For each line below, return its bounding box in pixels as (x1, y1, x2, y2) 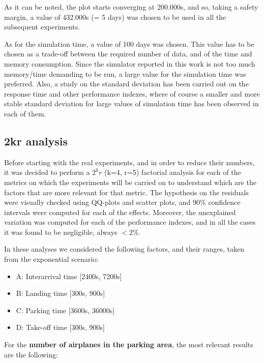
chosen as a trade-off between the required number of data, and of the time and (4, 48, 252, 59)
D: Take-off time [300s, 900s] (16, 322, 105, 332)
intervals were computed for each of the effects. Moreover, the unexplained (4, 206, 236, 217)
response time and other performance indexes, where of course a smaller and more (4, 88, 260, 99)
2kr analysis (4, 133, 68, 148)
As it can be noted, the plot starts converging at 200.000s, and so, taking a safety (4, 2, 258, 12)
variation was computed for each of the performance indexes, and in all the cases (4, 217, 256, 227)
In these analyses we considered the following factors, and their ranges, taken (4, 244, 244, 254)
